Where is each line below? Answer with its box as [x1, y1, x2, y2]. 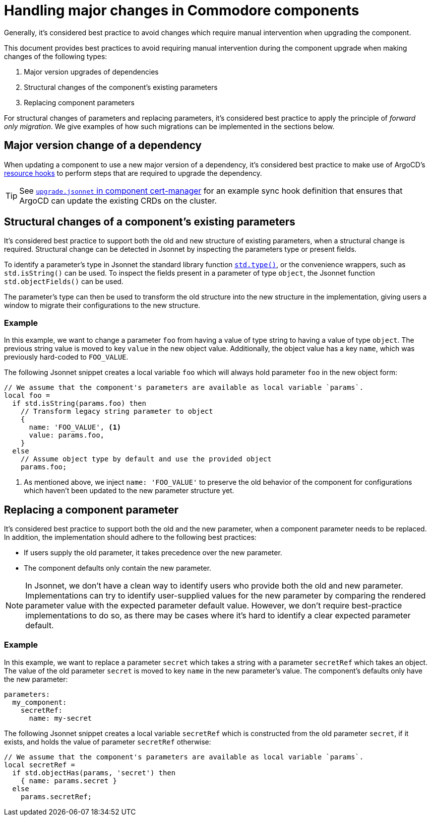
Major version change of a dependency [4, 139, 202, 152]
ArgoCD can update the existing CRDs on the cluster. [19, 195, 217, 206]
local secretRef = [4, 760, 75, 769]
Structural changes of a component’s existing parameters [4, 216, 296, 228]
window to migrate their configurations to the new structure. [4, 301, 200, 310]
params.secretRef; [20, 792, 92, 801]
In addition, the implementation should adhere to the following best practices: [4, 533, 257, 542]
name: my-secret [29, 714, 92, 722]
